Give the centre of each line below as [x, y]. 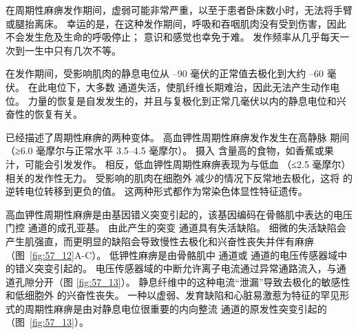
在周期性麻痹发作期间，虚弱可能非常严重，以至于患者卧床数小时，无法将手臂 [179, 10]
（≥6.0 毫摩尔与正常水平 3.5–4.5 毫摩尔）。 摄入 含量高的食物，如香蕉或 [165, 150]
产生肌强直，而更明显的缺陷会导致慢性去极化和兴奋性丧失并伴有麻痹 [160, 241]
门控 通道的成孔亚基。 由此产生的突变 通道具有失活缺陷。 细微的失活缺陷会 [176, 228]
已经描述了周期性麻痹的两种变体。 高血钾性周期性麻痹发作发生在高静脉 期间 [178, 137]
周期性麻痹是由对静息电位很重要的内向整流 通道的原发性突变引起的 [176, 308]
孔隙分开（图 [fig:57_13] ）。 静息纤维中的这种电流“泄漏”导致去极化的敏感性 [182, 281]
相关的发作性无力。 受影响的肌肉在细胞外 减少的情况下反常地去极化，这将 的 [179, 177]
